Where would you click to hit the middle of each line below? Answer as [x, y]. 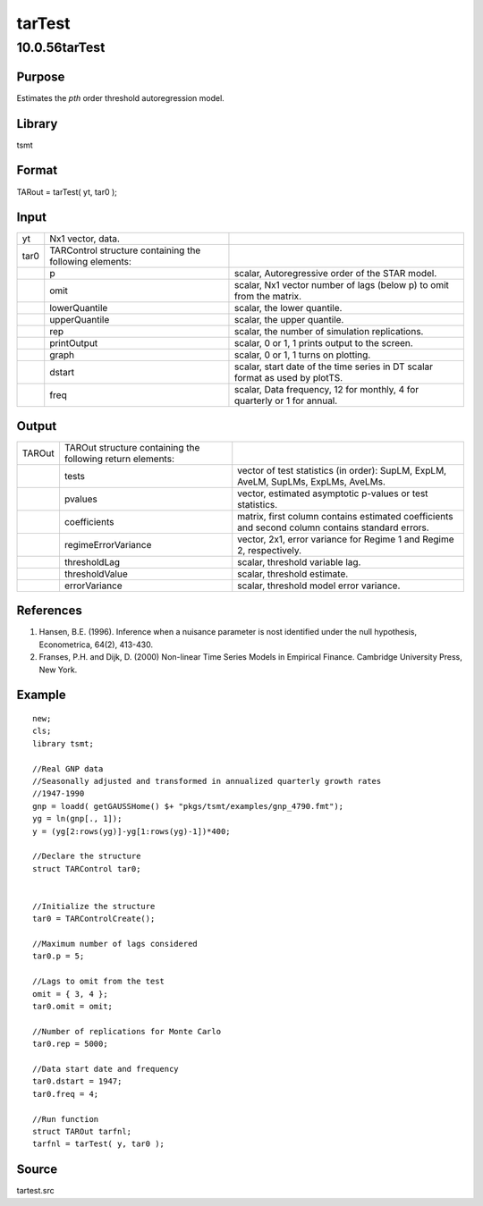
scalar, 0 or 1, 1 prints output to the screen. [323, 343]
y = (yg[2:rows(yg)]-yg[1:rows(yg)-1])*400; [132, 831]
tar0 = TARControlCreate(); [94, 919]
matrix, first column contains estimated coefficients [345, 516]
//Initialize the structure [94, 906]
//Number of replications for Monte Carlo [127, 1031]
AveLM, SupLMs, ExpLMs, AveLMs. [312, 481]
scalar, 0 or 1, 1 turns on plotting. [302, 355]
